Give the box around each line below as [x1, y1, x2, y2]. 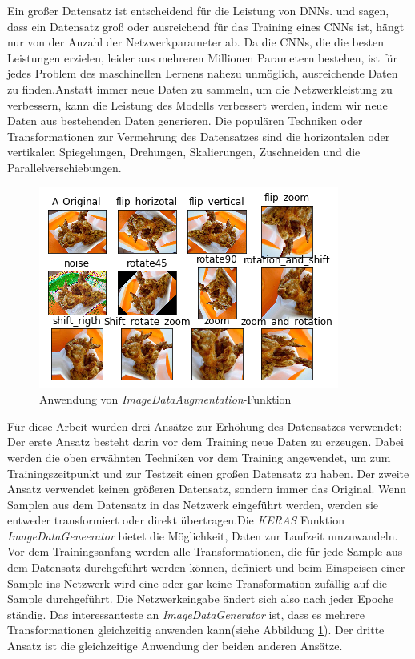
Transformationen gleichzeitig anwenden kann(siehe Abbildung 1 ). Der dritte [7, 621, 385, 638]
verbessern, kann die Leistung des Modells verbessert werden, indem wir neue [7, 96, 388, 113]
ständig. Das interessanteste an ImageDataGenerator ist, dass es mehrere [7, 605, 365, 622]
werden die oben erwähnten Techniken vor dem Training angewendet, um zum [7, 448, 391, 465]
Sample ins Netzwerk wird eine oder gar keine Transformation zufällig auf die [7, 574, 388, 591]
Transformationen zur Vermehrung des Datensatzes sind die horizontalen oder [7, 127, 390, 144]
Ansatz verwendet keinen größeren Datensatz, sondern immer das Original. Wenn [7, 480, 407, 497]
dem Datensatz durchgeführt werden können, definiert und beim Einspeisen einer [7, 559, 405, 576]
